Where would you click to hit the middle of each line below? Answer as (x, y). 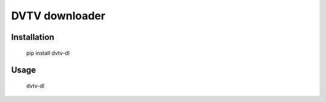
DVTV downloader (58, 16)
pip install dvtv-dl (48, 53)
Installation (33, 37)
